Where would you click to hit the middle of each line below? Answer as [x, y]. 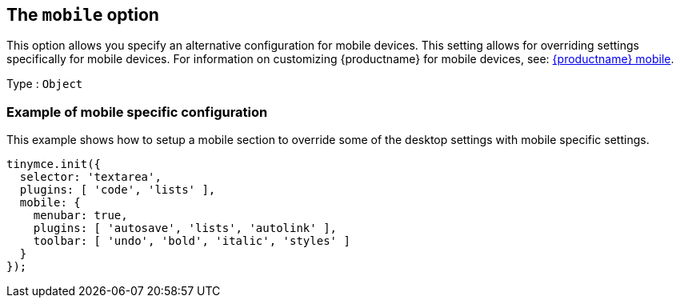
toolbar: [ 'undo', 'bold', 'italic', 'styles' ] [192, 241]
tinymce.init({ [54, 164]
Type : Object [45, 84]
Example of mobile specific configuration [137, 112]
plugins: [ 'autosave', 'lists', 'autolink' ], [185, 228]
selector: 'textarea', [90, 177]
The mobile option [83, 15]
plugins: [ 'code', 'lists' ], [118, 190]
